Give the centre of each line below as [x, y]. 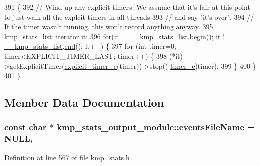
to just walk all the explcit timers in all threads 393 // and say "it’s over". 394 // [129, 16]
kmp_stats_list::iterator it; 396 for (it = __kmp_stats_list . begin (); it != [117, 36]
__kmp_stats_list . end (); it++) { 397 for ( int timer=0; [90, 46]
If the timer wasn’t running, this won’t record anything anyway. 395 [109, 26]
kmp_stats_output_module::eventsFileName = [156, 127]
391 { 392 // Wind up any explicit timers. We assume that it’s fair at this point [127, 7]
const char [25, 127]
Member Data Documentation [84, 103]
